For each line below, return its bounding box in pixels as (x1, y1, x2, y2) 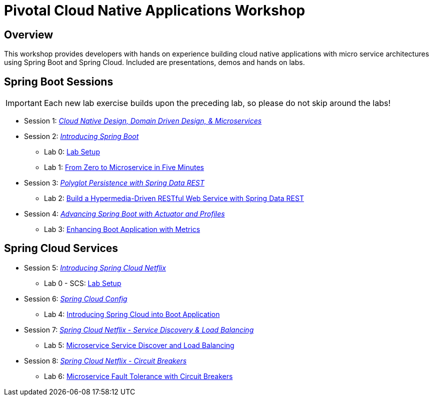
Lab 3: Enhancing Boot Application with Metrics (44, 225, 200, 234)
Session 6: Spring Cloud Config (24, 294, 127, 303)
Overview (4, 28, 53, 41)
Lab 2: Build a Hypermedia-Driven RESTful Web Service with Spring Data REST (44, 194, 304, 203)
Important (5, 98, 42, 108)
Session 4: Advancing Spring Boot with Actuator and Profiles (24, 209, 225, 218)
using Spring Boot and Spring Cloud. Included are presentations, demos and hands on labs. (4, 58, 305, 67)
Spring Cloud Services (4, 242, 118, 255)
